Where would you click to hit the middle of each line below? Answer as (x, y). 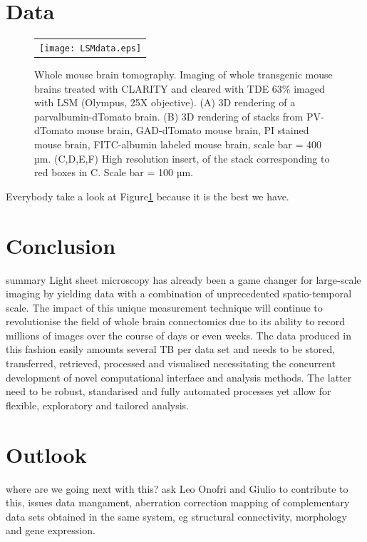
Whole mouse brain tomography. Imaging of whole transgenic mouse (183, 75)
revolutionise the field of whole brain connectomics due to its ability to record (175, 321)
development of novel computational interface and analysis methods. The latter (179, 377)
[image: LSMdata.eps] (91, 48)
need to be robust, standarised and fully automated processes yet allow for (169, 391)
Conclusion (61, 245)
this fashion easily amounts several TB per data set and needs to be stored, (171, 349)
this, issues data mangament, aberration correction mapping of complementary (178, 502)
